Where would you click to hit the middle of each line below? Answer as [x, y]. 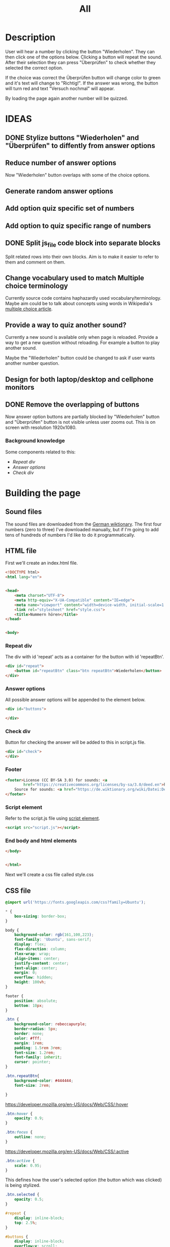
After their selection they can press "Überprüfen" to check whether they [80, 62]
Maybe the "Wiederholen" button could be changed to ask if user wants [80, 358]
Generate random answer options [59, 191]
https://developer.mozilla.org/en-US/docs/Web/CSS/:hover [67, 1104]
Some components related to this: [40, 452]
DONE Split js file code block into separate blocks [83, 244]
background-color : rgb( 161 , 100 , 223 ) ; [54, 935]
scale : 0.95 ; [28, 1166]
